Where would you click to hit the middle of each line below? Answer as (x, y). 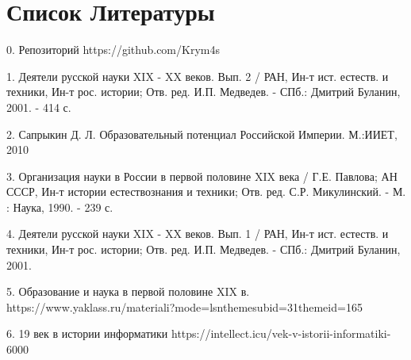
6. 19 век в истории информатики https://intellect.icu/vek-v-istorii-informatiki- (199, 333)
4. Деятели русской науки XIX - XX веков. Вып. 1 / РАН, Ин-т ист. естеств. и (198, 234)
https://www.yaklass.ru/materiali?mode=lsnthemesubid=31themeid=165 (184, 306)
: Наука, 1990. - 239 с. (60, 207)
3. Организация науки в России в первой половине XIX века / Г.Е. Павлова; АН (202, 176)
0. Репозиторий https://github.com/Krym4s (113, 50)
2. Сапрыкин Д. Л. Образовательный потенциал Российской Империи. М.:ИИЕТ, (202, 134)
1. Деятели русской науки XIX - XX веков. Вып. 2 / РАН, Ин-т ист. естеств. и (198, 76)
